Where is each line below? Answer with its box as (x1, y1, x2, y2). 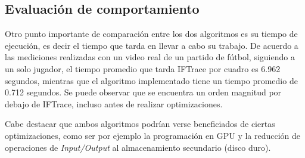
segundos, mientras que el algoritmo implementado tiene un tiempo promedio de (5, 74, 298, 86)
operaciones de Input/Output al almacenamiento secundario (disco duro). (5, 141, 271, 153)
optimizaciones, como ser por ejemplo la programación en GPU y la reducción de (5, 129, 301, 141)
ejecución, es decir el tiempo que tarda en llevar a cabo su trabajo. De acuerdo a (5, 39, 298, 51)
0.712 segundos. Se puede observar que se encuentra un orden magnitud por (5, 86, 282, 98)
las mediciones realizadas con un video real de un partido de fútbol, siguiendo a (5, 51, 295, 63)
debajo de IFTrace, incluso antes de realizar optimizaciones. (5, 97, 223, 110)
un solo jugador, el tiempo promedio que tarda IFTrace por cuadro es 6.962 (5, 62, 281, 75)
